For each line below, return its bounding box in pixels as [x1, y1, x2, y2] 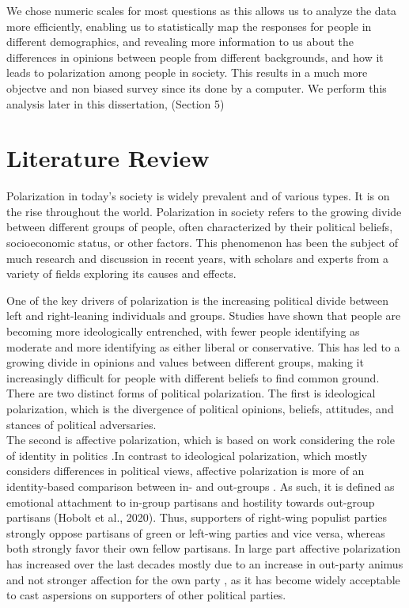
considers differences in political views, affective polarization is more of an [6, 462, 365, 479]
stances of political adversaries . [6, 416, 157, 432]
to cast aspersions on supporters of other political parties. [6, 587, 286, 603]
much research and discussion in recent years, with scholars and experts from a [6, 249, 389, 266]
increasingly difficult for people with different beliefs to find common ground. [6, 369, 380, 386]
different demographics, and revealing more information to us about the [6, 33, 354, 50]
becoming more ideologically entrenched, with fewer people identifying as [6, 323, 360, 340]
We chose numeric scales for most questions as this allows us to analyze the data [6, 2, 397, 18]
